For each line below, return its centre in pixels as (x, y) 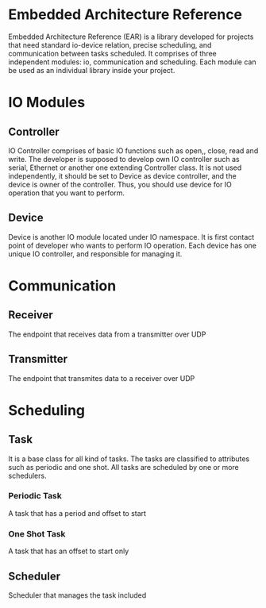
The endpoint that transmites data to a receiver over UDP (102, 378)
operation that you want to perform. (67, 193)
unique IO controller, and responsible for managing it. (95, 254)
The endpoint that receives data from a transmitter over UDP (107, 334)
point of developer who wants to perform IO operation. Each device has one (132, 245)
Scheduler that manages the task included (77, 595)
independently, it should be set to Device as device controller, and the (122, 175)
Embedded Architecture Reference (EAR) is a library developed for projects (131, 37)
